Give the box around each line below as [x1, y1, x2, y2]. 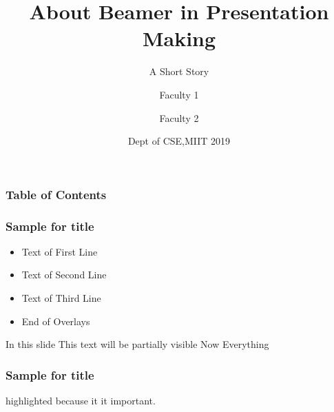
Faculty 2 [159, 110, 199, 125]
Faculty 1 [159, 87, 199, 101]
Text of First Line [21, 244, 98, 258]
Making [142, 24, 216, 52]
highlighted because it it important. [6, 393, 156, 408]
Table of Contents [6, 185, 107, 203]
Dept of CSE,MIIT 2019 [127, 134, 231, 148]
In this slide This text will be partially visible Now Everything [6, 337, 269, 351]
